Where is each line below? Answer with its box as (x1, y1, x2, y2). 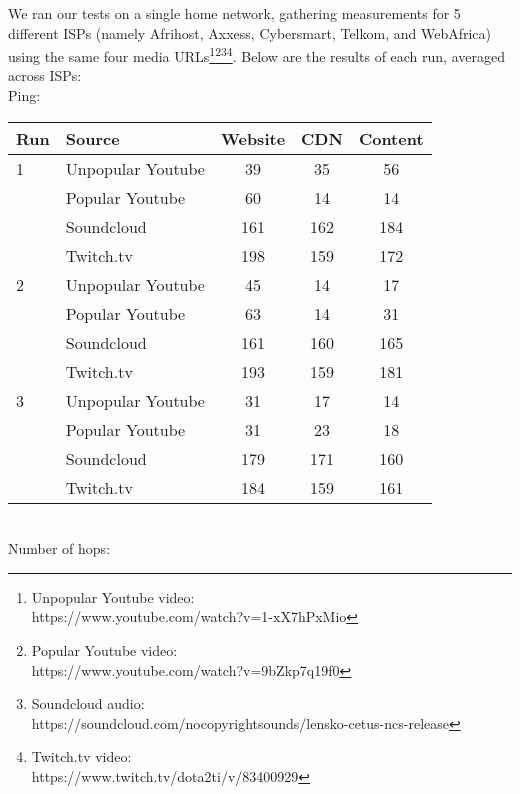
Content (358, 126, 424, 150)
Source (65, 126, 120, 150)
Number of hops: (8, 538, 111, 559)
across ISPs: (8, 65, 82, 86)
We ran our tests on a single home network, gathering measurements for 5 (8, 3, 461, 23)
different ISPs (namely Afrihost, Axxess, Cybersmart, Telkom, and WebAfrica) (8, 22, 492, 43)
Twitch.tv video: (31, 746, 132, 767)
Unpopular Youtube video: (31, 586, 195, 607)
